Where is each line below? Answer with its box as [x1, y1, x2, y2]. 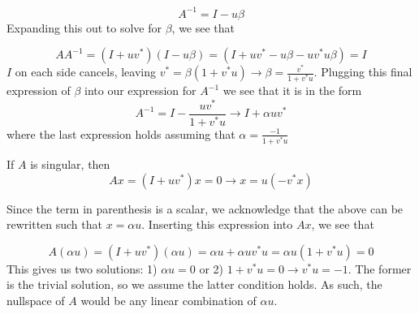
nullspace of [6, 292, 65, 309]
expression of [6, 82, 71, 99]
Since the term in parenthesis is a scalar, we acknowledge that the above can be [6, 200, 404, 217]
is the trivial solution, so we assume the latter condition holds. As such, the [6, 276, 382, 293]
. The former [348, 260, 412, 277]
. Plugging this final [313, 63, 413, 80]
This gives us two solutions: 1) [6, 260, 158, 277]
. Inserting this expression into [141, 216, 293, 233]
